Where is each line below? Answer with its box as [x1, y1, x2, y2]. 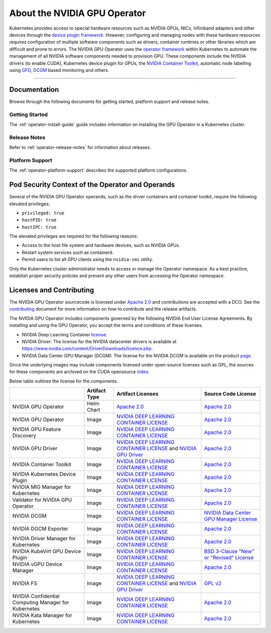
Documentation [9, 85, 59, 94]
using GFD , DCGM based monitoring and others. [9, 67, 109, 73]
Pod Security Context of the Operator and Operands [9, 181, 175, 189]
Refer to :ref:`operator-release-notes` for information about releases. [9, 145, 152, 151]
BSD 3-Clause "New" [204, 548, 254, 555]
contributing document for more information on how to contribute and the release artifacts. [9, 306, 197, 312]
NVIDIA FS [12, 580, 38, 587]
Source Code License [204, 391, 256, 398]
